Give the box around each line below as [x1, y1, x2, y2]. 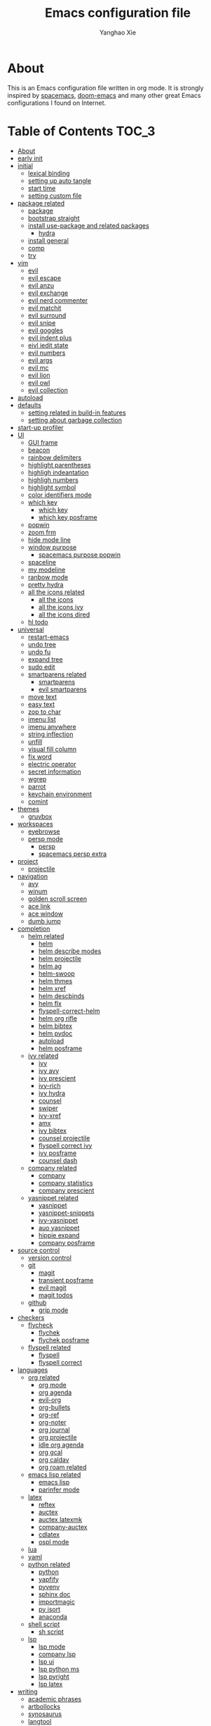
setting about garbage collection [27, 415, 123, 424]
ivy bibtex [38, 1126, 67, 1135]
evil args [27, 355, 53, 364]
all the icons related [27, 588, 86, 596]
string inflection [27, 730, 74, 738]
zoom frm [27, 528, 57, 536]
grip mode [38, 1306, 69, 1314]
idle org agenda [38, 1440, 84, 1449]
